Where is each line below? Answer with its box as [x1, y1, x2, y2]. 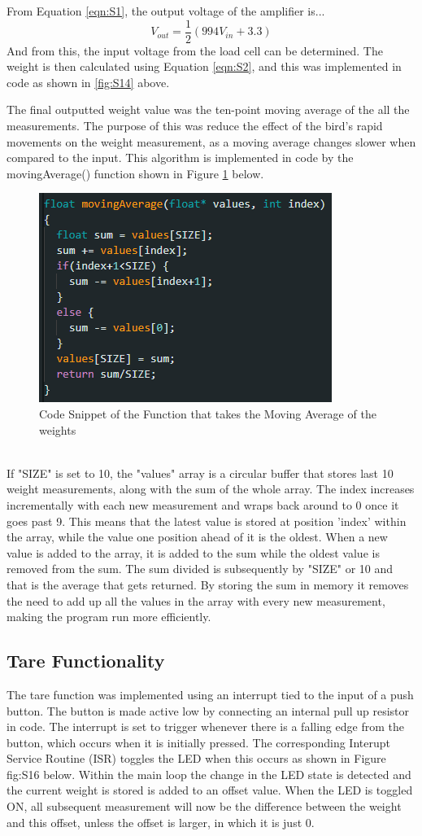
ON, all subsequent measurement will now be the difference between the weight [7, 798, 402, 815]
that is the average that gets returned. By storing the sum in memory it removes [7, 576, 409, 593]
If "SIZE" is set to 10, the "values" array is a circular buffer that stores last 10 [7, 464, 394, 481]
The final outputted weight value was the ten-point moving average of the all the [7, 101, 410, 118]
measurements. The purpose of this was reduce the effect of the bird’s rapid [7, 117, 383, 134]
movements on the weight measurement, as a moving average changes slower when [7, 133, 416, 150]
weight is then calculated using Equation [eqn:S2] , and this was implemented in [7, 58, 402, 75]
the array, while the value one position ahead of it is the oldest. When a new [7, 528, 388, 545]
